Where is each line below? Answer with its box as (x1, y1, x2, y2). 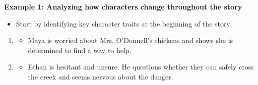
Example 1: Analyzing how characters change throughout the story (4, 1, 242, 11)
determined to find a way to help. (28, 44, 132, 55)
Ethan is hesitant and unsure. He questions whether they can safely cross (28, 61, 254, 72)
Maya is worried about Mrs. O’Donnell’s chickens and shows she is (28, 35, 233, 45)
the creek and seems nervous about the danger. (28, 71, 173, 81)
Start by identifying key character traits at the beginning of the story (16, 18, 230, 28)
